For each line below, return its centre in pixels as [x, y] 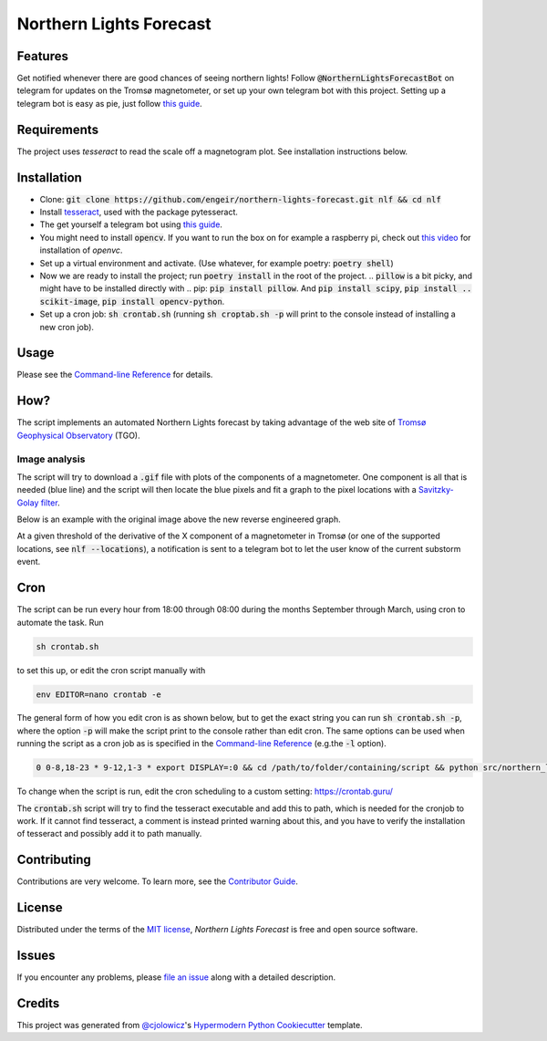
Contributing [54, 860]
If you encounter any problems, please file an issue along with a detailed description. [176, 977]
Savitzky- [436, 490]
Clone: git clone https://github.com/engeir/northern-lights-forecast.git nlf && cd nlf [240, 199]
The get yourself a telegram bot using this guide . [131, 224]
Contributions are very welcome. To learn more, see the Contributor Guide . [157, 881]
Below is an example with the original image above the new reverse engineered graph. [179, 519]
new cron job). [67, 327]
